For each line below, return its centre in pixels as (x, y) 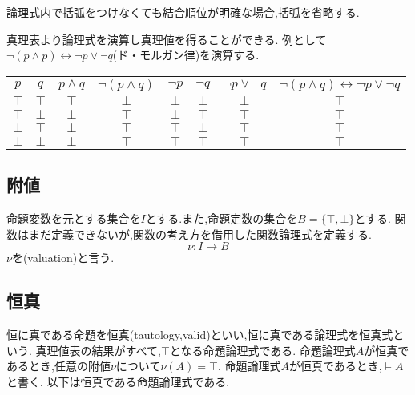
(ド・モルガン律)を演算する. (186, 55)
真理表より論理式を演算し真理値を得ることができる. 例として (167, 39)
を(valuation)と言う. (63, 258)
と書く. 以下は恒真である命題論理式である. (118, 381)
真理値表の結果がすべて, (98, 350)
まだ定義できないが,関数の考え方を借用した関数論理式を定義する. (200, 234)
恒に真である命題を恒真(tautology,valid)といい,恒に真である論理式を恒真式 (200, 334)
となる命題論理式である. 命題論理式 (262, 350)
